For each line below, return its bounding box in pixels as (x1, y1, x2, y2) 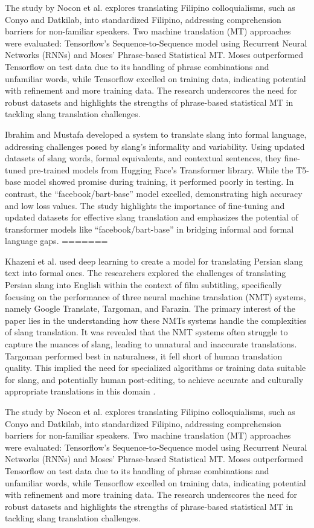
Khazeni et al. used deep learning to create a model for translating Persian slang (5, 254, 303, 267)
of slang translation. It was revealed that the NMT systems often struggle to (5, 326, 288, 338)
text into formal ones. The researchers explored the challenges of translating (5, 266, 286, 279)
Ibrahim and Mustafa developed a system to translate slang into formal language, (5, 127, 307, 140)
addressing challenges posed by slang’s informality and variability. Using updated (5, 140, 305, 152)
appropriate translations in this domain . (5, 385, 156, 398)
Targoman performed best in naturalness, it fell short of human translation (5, 349, 283, 362)
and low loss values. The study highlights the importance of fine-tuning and (5, 199, 285, 211)
